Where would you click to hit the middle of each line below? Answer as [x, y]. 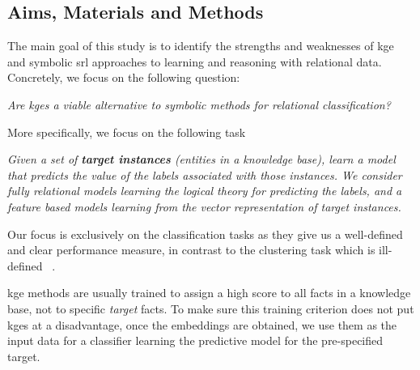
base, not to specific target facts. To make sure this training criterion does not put [211, 308]
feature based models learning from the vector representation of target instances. [204, 206]
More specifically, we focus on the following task [127, 132]
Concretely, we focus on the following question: [124, 77]
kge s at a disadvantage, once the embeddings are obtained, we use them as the [202, 324]
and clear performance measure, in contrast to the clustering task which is [191, 250]
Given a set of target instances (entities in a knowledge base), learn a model [202, 159]
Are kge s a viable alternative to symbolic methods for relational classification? [199, 104]
